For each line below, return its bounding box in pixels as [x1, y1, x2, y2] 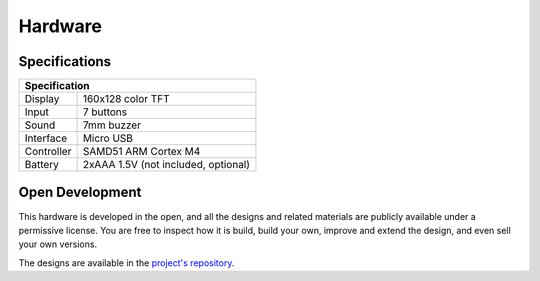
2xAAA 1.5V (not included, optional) [82, 158, 250, 172]
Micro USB [82, 131, 134, 145]
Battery [24, 158, 60, 172]
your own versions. [18, 238, 98, 250]
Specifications [18, 53, 112, 70]
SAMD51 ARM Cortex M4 [82, 145, 201, 159]
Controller [24, 145, 72, 159]
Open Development [18, 184, 142, 201]
